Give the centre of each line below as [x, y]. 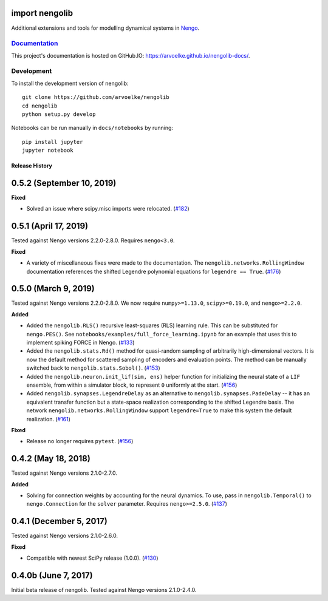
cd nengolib [40, 106]
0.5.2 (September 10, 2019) [64, 183]
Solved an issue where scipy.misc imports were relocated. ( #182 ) [108, 209]
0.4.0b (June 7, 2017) [52, 575]
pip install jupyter [53, 142]
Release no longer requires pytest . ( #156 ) [80, 441]
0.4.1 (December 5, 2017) [59, 521]
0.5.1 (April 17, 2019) [50, 226]
